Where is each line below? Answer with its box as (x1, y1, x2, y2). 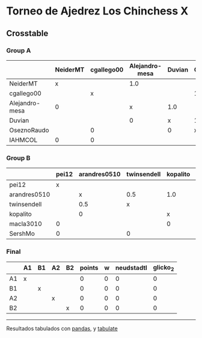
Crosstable (6, 28, 49, 38)
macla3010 (9, 220, 42, 228)
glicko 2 (153, 263, 174, 272)
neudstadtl (115, 263, 147, 272)
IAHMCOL (9, 135, 38, 144)
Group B (6, 153, 31, 162)
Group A (6, 46, 31, 55)
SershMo (9, 230, 35, 238)
